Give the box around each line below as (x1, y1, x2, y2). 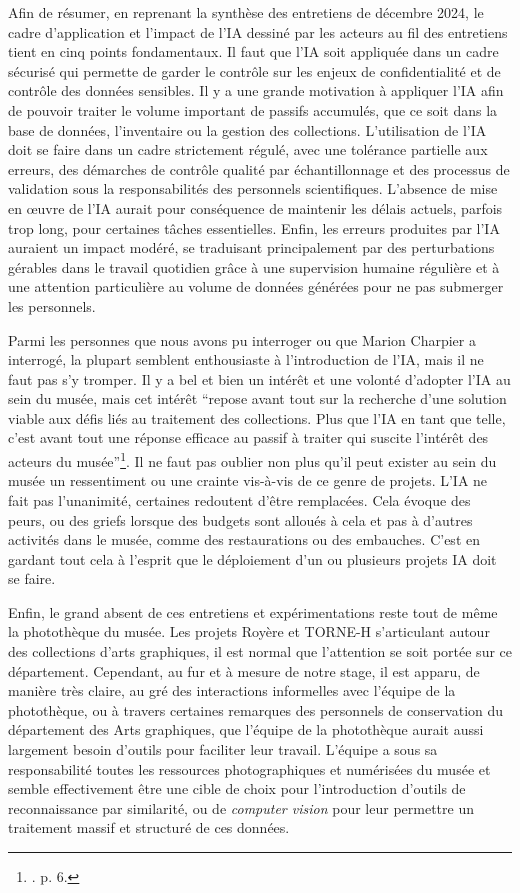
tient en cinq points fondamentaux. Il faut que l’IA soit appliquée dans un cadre (8, 41, 499, 62)
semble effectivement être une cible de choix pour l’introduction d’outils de (8, 778, 466, 799)
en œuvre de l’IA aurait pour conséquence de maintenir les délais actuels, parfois (8, 197, 503, 218)
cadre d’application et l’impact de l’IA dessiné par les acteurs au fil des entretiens (8, 21, 508, 42)
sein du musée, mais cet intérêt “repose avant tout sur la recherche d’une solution (8, 388, 507, 409)
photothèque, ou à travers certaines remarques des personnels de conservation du (8, 699, 504, 720)
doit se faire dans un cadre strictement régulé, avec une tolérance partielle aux (8, 139, 488, 160)
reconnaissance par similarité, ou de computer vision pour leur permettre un (8, 797, 474, 818)
